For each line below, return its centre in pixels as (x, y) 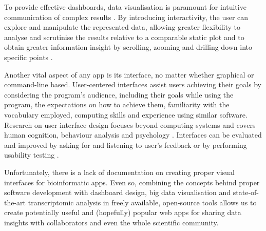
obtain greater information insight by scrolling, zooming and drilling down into (128, 47)
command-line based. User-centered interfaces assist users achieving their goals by (133, 84)
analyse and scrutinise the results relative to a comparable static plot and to (124, 37)
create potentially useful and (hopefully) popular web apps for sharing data (123, 212)
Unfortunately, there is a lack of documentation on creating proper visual (119, 172)
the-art (15, 202)
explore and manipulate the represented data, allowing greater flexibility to (122, 27)
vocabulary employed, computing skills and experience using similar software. (126, 114)
